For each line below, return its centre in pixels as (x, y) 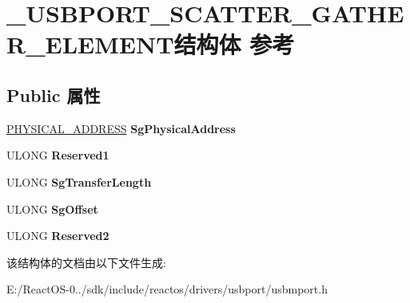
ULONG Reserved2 (58, 236)
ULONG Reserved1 (58, 155)
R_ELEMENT (90, 44)
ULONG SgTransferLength (79, 181)
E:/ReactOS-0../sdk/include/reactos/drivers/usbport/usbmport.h (167, 289)
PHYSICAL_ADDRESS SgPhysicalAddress (121, 128)
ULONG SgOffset (52, 209)
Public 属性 (54, 94)
